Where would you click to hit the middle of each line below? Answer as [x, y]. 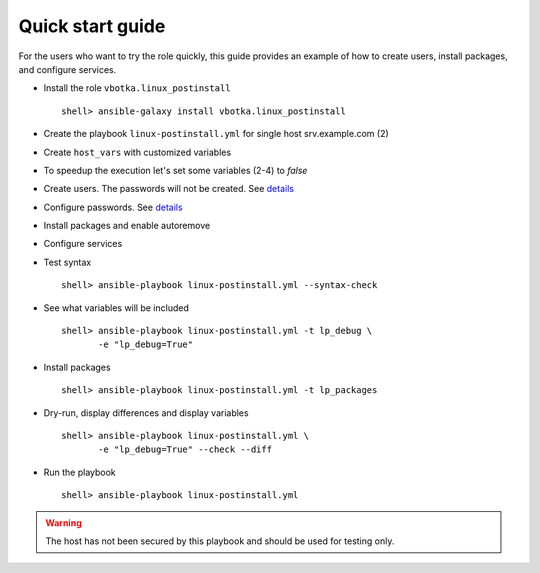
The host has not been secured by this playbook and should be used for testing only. [220, 541]
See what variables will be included [116, 307]
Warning [63, 522]
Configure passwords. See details [113, 207]
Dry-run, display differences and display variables [146, 412]
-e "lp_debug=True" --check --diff [185, 449]
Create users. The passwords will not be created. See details [169, 189]
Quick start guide [92, 26]
